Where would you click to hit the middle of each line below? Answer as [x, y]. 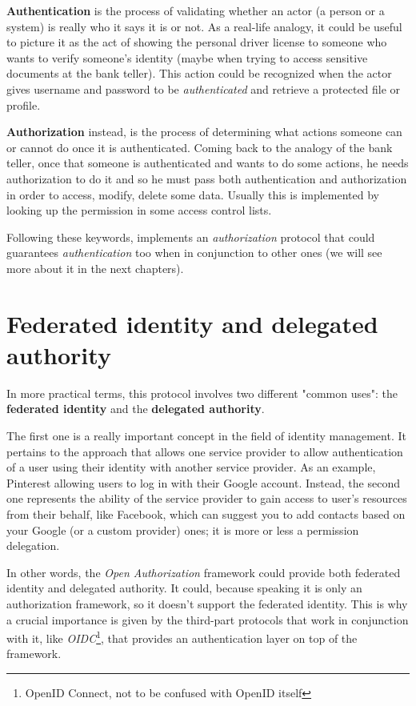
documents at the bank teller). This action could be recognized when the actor [199, 73]
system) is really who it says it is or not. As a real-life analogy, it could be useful [204, 26]
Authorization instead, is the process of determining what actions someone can [204, 132]
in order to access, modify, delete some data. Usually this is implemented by [193, 194]
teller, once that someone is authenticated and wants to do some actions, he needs [208, 163]
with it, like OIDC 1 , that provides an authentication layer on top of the [182, 637]
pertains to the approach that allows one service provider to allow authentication [205, 451]
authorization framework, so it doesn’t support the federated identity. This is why [207, 603]
